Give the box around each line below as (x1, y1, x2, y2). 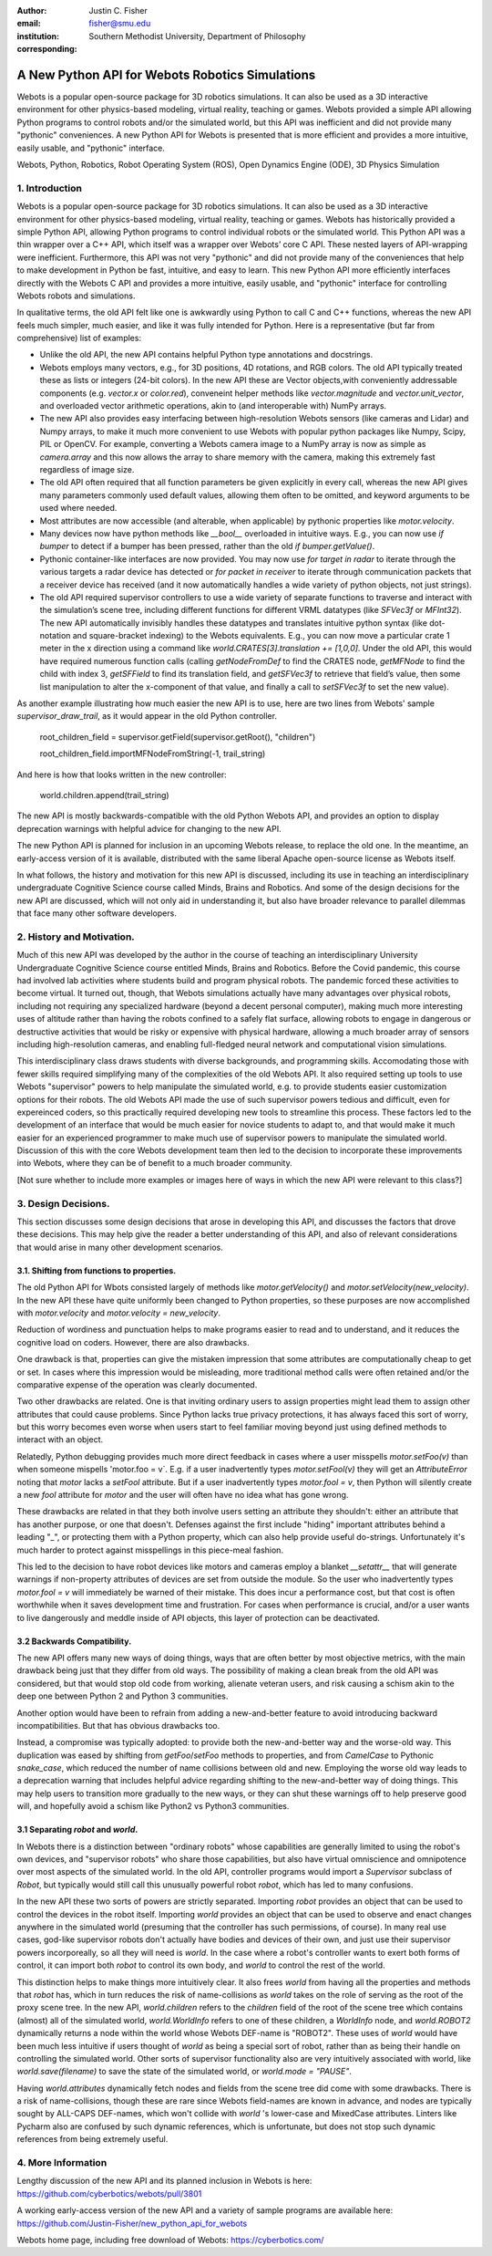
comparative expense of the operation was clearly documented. (16, 1378, 258, 1390)
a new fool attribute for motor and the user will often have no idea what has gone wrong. (16, 1490, 349, 1501)
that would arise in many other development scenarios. (16, 1242, 223, 1253)
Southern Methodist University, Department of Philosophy (88, 30, 306, 41)
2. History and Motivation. (16, 930, 136, 943)
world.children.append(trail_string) (39, 789, 169, 800)
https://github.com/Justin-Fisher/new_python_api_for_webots (16, 2218, 248, 2229)
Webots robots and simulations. (16, 290, 136, 301)
